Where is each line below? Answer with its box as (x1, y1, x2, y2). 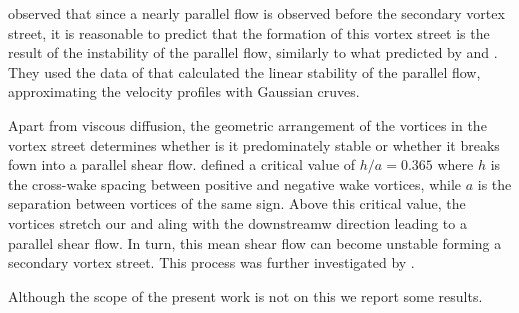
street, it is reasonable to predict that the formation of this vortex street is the (8, 22, 490, 43)
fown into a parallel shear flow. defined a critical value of (8, 154, 356, 175)
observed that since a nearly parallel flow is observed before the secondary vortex (8, 3, 505, 23)
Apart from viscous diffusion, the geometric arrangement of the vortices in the (8, 114, 487, 135)
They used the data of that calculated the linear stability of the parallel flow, (8, 61, 481, 82)
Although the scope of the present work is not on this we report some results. (8, 285, 483, 306)
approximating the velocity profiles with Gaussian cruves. (8, 81, 360, 102)
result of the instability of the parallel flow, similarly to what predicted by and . (8, 42, 498, 63)
